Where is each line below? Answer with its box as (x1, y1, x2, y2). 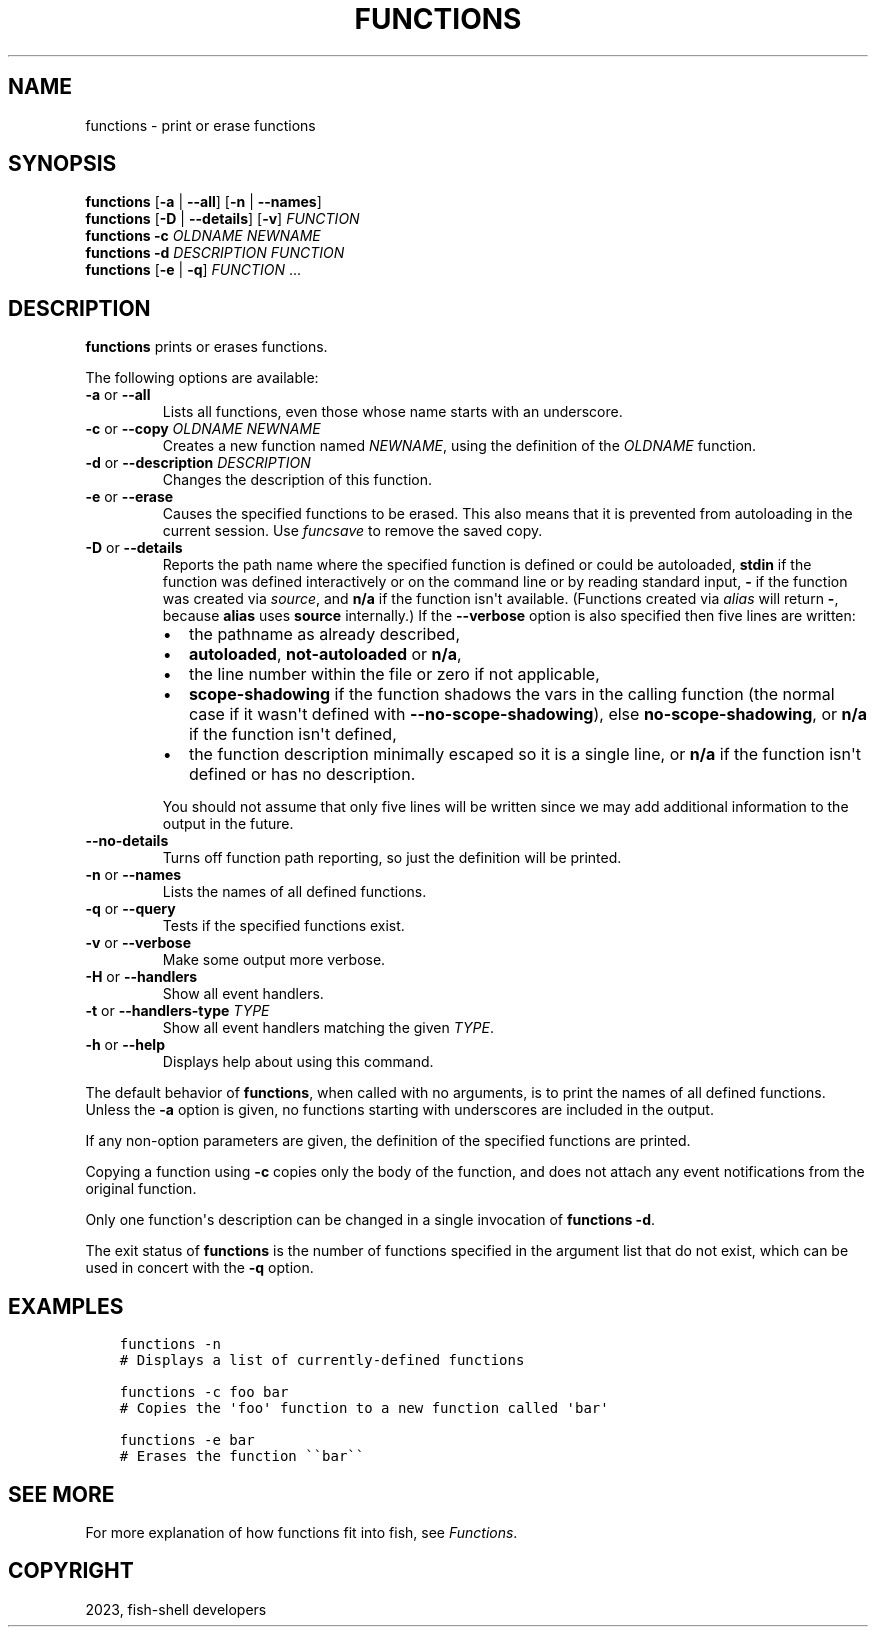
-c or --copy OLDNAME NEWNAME (85, 420, 321, 438)
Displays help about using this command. (162, 1053, 434, 1071)
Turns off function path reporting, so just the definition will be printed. (162, 849, 622, 867)
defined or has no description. (188, 764, 416, 785)
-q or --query (85, 900, 176, 918)
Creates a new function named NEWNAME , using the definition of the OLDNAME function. (162, 437, 757, 455)
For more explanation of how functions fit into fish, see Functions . (85, 1523, 518, 1541)
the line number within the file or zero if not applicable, (188, 664, 600, 685)
